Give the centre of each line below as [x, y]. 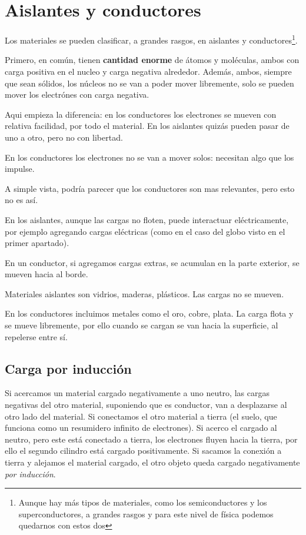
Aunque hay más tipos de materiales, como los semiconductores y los [143, 502]
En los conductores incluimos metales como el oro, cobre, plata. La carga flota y [149, 313]
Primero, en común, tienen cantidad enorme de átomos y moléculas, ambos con [152, 60]
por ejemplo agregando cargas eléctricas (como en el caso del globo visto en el [145, 231]
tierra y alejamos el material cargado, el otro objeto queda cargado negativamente [152, 462]
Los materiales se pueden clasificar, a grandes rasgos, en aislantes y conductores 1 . [151, 39]
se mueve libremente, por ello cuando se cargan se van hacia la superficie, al [142, 325]
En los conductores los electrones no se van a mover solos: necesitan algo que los [149, 157]
